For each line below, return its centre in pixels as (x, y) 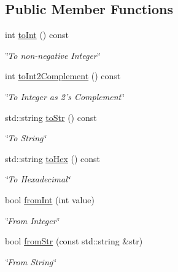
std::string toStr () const (51, 117)
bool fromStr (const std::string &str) (74, 241)
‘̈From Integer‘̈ (32, 220)
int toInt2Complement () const (63, 76)
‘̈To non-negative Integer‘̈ (52, 55)
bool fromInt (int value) (50, 199)
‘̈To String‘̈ (25, 138)
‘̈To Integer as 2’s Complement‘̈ (64, 96)
